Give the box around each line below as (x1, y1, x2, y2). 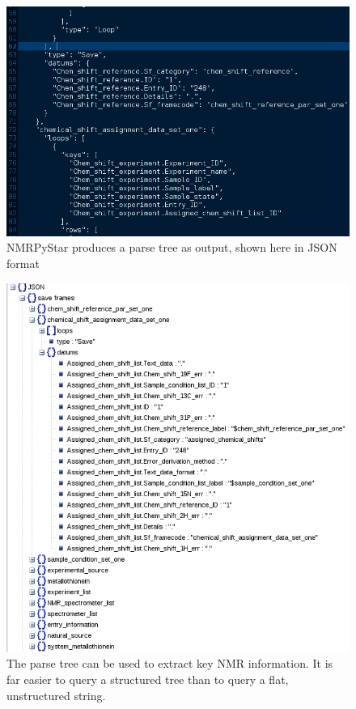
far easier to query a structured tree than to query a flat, (6, 670, 289, 687)
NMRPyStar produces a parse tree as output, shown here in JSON (6, 239, 337, 256)
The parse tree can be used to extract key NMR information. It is (6, 655, 333, 672)
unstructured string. (6, 686, 106, 703)
